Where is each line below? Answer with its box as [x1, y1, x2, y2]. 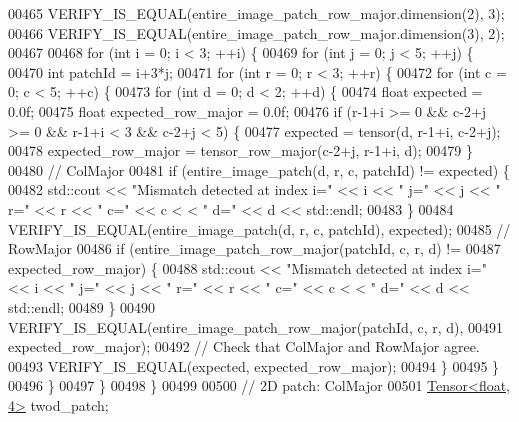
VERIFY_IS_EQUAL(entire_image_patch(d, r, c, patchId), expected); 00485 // [8, 218, 511, 239]
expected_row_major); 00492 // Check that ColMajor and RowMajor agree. [8, 336, 480, 357]
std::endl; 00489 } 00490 [8, 296, 156, 317]
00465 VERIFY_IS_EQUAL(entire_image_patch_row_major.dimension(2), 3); [8, 3, 505, 23]
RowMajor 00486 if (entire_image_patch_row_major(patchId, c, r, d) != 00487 [8, 238, 501, 259]
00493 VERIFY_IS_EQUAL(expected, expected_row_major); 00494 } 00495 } [8, 355, 500, 376]
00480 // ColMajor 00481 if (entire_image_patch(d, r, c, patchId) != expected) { [8, 159, 510, 180]
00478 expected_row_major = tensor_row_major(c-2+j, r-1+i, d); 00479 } [8, 140, 474, 161]
